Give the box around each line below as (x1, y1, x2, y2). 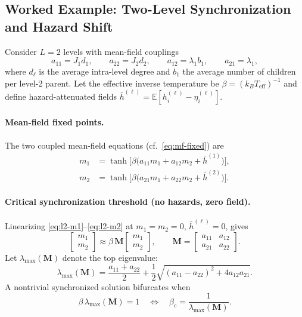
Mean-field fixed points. (5, 116, 104, 128)
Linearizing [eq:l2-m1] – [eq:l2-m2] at (5, 220, 133, 232)
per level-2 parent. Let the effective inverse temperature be (5, 76, 219, 89)
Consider (5, 45, 37, 57)
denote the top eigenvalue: (62, 251, 158, 263)
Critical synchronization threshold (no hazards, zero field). (5, 195, 251, 208)
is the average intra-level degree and (39, 64, 170, 77)
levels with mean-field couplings (63, 45, 179, 57)
